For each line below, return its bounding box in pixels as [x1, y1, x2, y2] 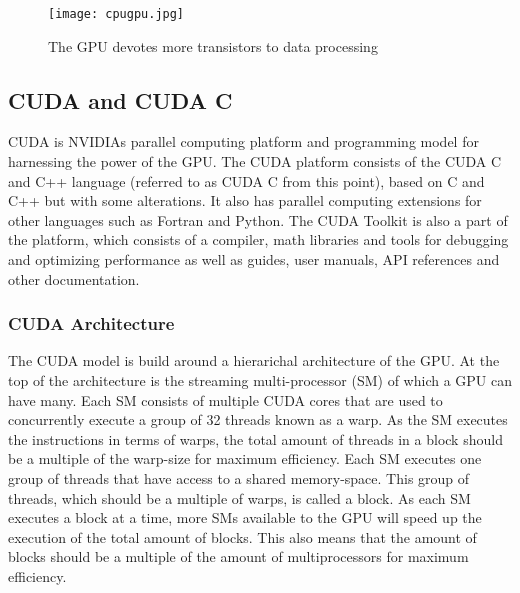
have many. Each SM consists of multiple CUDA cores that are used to [8, 389, 443, 410]
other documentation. [8, 268, 140, 289]
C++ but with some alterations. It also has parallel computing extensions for [8, 190, 482, 211]
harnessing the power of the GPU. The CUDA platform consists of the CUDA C [8, 151, 502, 172]
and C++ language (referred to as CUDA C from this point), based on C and [8, 170, 485, 191]
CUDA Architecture [8, 311, 175, 336]
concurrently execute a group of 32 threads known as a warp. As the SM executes [8, 409, 508, 430]
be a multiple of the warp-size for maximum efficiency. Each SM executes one [8, 448, 482, 469]
